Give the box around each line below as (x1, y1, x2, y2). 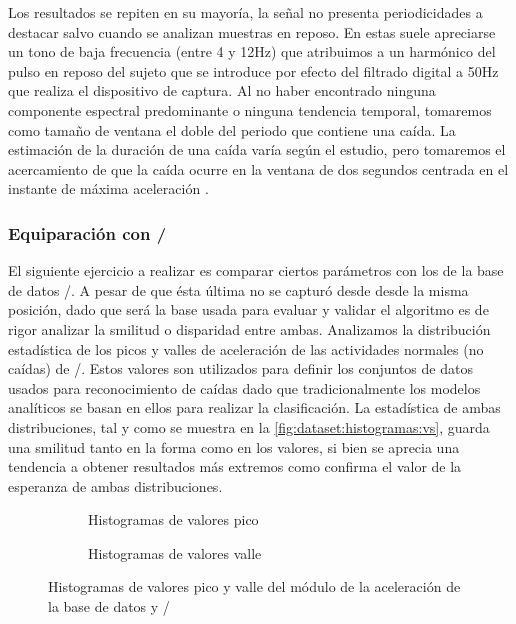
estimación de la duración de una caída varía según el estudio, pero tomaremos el (8, 139, 506, 160)
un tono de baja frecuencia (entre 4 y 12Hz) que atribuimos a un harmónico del (8, 41, 496, 62)
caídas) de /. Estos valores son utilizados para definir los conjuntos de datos (8, 358, 473, 379)
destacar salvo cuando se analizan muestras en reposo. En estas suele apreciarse (8, 21, 496, 42)
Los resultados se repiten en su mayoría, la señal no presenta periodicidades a (8, 2, 483, 22)
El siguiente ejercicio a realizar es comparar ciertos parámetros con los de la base (8, 260, 504, 281)
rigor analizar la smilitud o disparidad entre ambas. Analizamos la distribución (8, 318, 491, 339)
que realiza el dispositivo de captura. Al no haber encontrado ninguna (8, 80, 436, 101)
